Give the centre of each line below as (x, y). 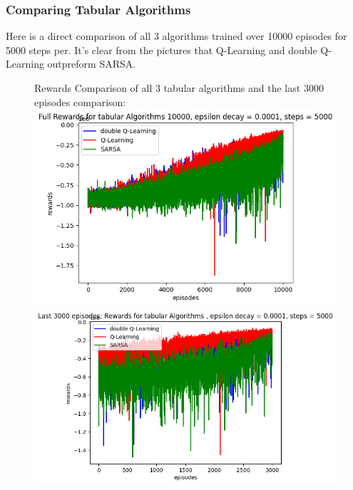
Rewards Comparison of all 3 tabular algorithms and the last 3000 (179, 88)
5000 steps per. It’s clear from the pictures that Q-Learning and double (162, 49)
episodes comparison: (80, 101)
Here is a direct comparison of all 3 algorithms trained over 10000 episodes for (176, 36)
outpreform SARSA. (92, 64)
